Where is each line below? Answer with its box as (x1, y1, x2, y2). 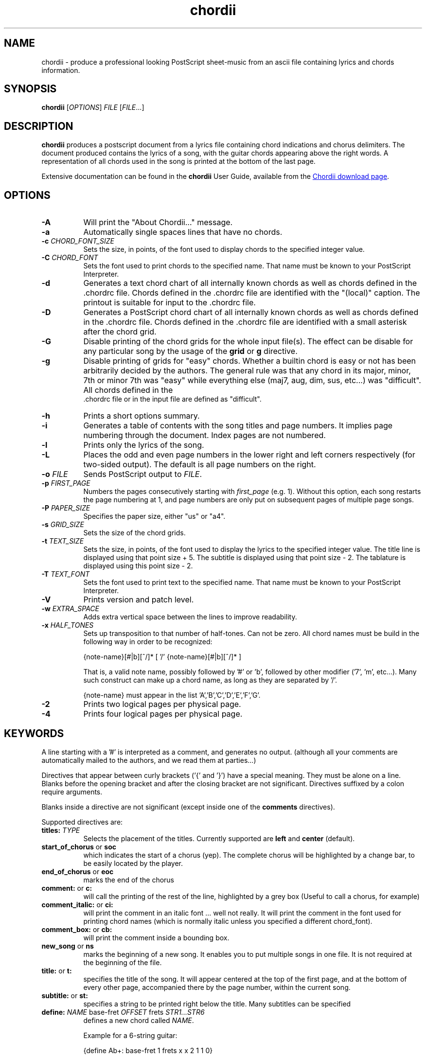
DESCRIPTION (4, 120, 73, 132)
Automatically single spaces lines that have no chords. (83, 227, 283, 237)
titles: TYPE (41, 826, 80, 834)
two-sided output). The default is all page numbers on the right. (83, 459, 316, 470)
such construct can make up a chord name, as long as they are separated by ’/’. (83, 676, 337, 685)
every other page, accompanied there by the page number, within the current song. (83, 983, 351, 991)
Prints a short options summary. (83, 411, 200, 421)
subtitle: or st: (41, 991, 88, 1000)
